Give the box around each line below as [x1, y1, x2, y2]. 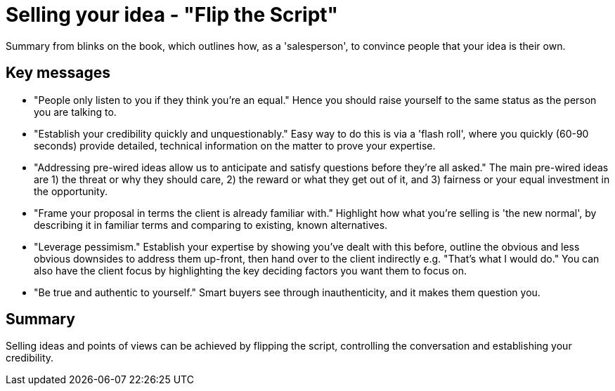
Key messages [6, 64, 110, 82]
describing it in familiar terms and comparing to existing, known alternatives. [34, 218, 388, 231]
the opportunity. [34, 185, 108, 197]
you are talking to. [34, 105, 117, 118]
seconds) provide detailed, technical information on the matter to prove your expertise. [34, 139, 436, 152]
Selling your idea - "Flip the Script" [6, 3, 339, 27]
